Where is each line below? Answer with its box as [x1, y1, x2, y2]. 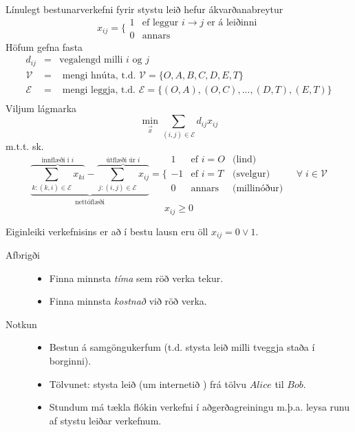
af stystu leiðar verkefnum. [49, 413, 162, 427]
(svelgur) [233, 169, 270, 180]
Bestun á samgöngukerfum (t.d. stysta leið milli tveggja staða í [49, 340, 315, 354]
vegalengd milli [59, 55, 123, 65]
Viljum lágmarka [6, 100, 77, 115]
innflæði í [41, 156, 69, 164]
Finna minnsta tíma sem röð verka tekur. [49, 270, 224, 285]
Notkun [6, 316, 37, 331]
